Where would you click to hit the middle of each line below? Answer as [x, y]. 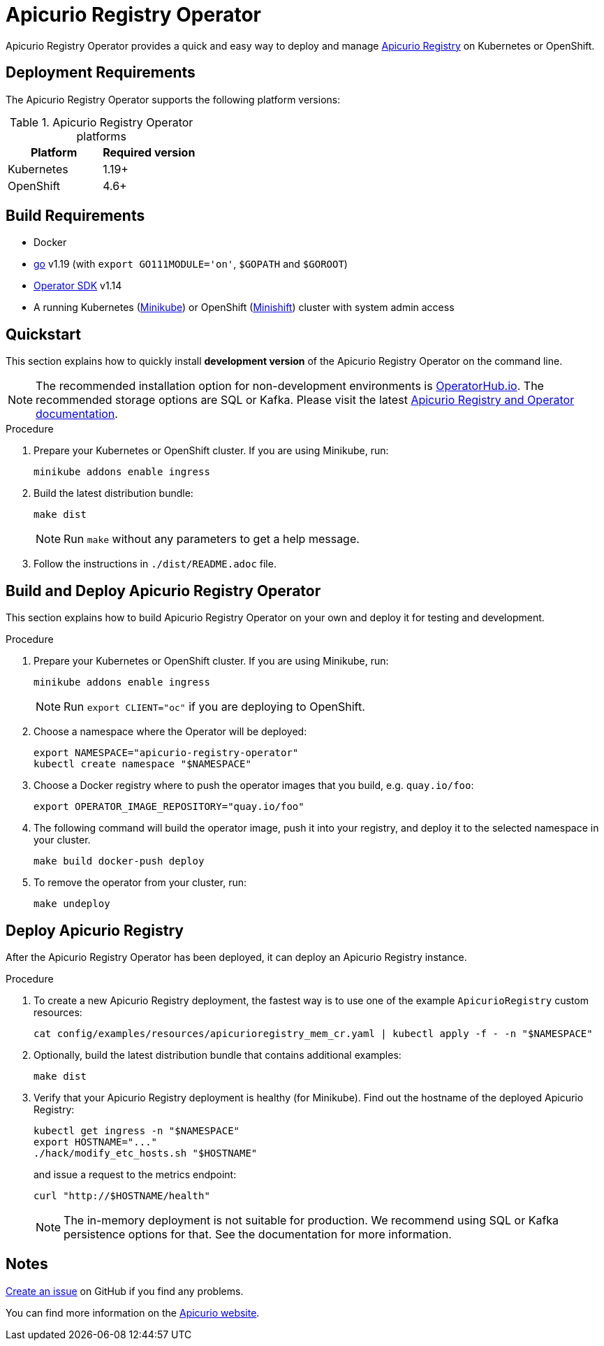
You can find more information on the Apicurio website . [133, 1312]
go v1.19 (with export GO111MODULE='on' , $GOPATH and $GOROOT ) [191, 264]
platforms [101, 136]
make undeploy [72, 904]
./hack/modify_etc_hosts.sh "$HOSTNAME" [146, 1153]
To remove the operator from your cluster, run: [140, 883]
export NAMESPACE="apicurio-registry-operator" [166, 753]
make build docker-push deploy [119, 861]
